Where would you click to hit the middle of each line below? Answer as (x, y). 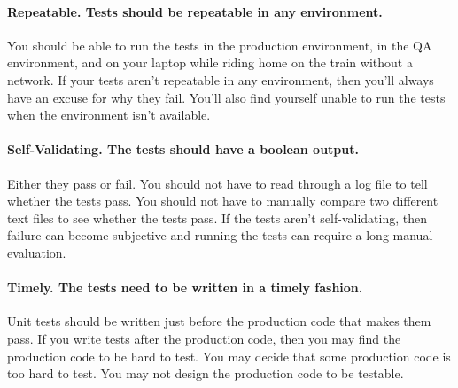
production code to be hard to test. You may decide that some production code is (229, 356)
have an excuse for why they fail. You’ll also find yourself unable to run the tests (226, 97)
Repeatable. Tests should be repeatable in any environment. (195, 11)
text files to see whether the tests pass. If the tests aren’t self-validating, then (217, 217)
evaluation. (37, 252)
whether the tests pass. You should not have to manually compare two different (223, 201)
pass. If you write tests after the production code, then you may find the (204, 338)
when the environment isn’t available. (109, 115)
